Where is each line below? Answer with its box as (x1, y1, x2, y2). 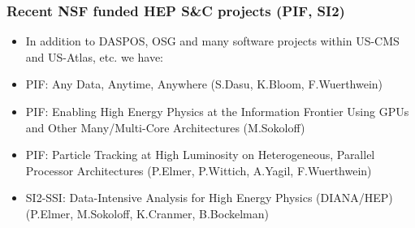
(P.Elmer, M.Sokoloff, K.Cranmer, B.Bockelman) (25, 204, 269, 222)
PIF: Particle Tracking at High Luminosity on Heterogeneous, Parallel (25, 146, 375, 163)
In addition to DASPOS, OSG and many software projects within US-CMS (25, 32, 400, 49)
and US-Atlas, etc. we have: (25, 48, 164, 65)
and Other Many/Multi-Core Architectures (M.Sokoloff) (25, 118, 305, 136)
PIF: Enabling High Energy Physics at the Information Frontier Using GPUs (25, 103, 409, 119)
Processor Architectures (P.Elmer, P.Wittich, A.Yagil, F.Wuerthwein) (25, 161, 372, 179)
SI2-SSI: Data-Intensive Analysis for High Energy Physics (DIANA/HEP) (25, 189, 393, 206)
